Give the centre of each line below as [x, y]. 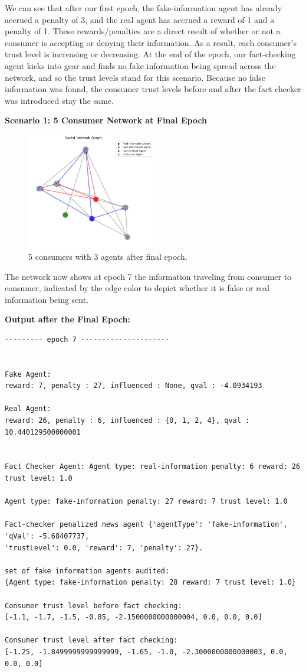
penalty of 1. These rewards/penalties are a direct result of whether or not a [143, 31]
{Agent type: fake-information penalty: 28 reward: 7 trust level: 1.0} [150, 583]
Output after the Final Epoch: [68, 319]
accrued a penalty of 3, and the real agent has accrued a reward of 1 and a [140, 19]
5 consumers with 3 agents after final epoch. [108, 256]
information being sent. [47, 299]
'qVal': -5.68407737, [47, 536]
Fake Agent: [28, 374]
